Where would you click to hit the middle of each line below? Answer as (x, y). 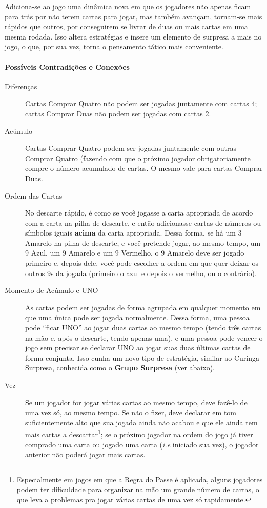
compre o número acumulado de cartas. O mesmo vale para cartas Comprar (144, 168)
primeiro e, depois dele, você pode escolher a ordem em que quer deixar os (142, 263)
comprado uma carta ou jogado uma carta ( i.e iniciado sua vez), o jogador (142, 444)
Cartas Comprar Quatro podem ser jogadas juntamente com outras (131, 148)
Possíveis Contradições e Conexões (67, 66)
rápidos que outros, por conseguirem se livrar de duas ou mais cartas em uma (126, 26)
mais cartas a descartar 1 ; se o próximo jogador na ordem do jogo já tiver (139, 434)
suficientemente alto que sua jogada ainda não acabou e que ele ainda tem (141, 422)
